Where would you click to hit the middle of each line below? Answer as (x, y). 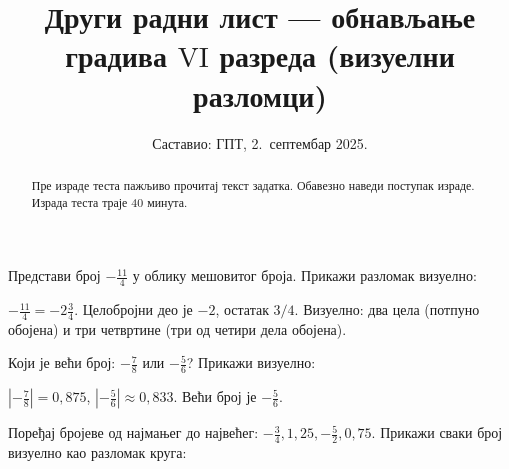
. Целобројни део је (133, 309)
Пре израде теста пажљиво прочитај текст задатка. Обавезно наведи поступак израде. (253, 184)
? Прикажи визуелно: (251, 362)
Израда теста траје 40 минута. (109, 201)
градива (116, 55)
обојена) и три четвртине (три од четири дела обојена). (177, 328)
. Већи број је (215, 396)
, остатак (242, 309)
